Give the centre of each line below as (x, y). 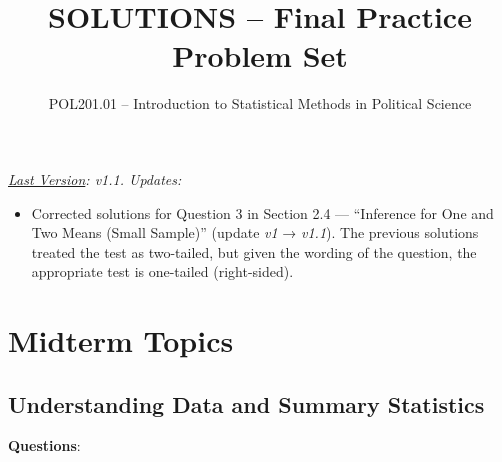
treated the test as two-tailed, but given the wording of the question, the (254, 251)
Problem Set (260, 55)
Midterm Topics (121, 340)
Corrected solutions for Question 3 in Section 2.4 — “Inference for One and (262, 212)
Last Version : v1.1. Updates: (95, 178)
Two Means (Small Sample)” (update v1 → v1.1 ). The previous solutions (255, 232)
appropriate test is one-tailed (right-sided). (162, 271)
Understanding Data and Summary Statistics (246, 403)
